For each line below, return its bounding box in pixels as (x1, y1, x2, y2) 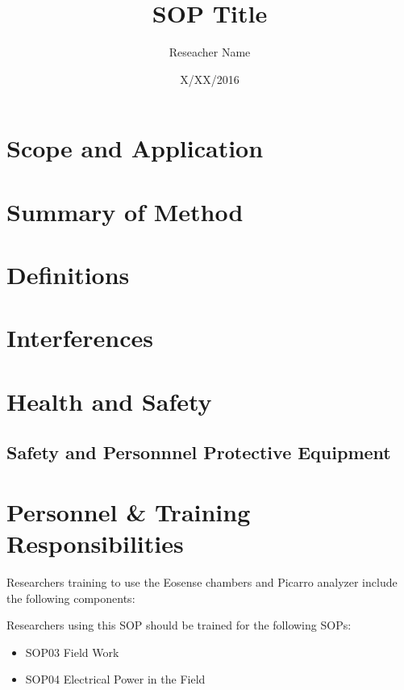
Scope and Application (6, 132, 264, 165)
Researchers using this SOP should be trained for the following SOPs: (6, 617, 352, 634)
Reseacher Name (169, 44, 251, 61)
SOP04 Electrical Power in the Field (25, 671, 206, 688)
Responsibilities (6, 527, 184, 560)
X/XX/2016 (180, 70, 239, 87)
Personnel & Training (6, 495, 251, 528)
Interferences (6, 321, 154, 354)
